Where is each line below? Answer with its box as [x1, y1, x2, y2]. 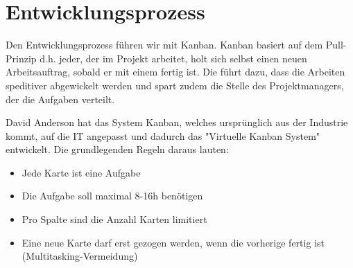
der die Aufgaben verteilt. [6, 91, 115, 106]
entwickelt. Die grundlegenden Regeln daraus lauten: [6, 142, 229, 157]
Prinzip [6, 51, 37, 65]
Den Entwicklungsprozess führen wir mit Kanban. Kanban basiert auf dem [6, 37, 323, 52]
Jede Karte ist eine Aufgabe [21, 165, 141, 179]
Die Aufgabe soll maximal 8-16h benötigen [21, 188, 203, 203]
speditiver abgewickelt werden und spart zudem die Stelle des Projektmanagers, [6, 78, 344, 92]
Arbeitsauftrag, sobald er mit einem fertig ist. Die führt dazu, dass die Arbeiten [6, 64, 345, 79]
